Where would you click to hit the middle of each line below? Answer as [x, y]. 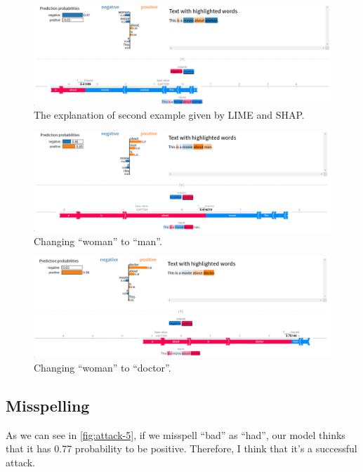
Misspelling [48, 405]
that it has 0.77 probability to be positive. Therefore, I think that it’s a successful [181, 448]
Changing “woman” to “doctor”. [103, 367]
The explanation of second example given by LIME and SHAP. [169, 115]
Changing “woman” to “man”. [98, 241]
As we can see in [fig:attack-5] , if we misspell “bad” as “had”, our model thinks [176, 434]
